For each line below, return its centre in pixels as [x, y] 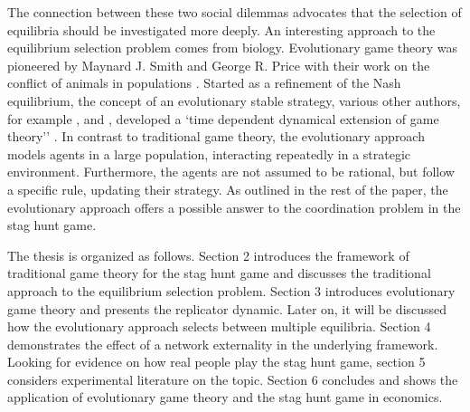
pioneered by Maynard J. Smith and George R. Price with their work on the [219, 65]
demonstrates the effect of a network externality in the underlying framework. [223, 344]
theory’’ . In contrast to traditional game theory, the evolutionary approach [216, 136]
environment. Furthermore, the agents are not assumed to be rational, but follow [231, 172]
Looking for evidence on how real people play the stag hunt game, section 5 [216, 362]
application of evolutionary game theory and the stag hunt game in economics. [225, 397]
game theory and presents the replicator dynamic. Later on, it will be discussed [227, 308]
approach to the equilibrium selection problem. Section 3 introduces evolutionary [231, 290]
